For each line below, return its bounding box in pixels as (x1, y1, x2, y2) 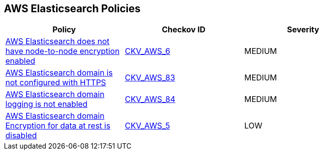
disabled (5, 130, 37, 141)
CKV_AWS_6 (124, 46, 171, 56)
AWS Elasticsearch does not (5, 36, 110, 47)
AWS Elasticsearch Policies (4, 2, 141, 15)
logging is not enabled (5, 99, 88, 109)
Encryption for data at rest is (5, 121, 111, 131)
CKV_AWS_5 (124, 121, 170, 131)
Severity (287, 25, 320, 35)
